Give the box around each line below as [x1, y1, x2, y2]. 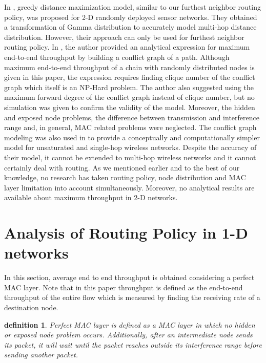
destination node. [4, 302, 58, 312]
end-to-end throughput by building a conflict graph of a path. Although [4, 51, 230, 62]
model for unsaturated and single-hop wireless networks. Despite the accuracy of [4, 142, 257, 153]
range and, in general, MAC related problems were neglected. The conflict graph [4, 122, 257, 133]
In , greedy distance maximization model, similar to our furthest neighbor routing [4, 2, 261, 12]
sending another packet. [4, 349, 78, 360]
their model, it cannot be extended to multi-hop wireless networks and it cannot [4, 152, 256, 162]
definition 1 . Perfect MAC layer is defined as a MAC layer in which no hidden [4, 319, 255, 330]
